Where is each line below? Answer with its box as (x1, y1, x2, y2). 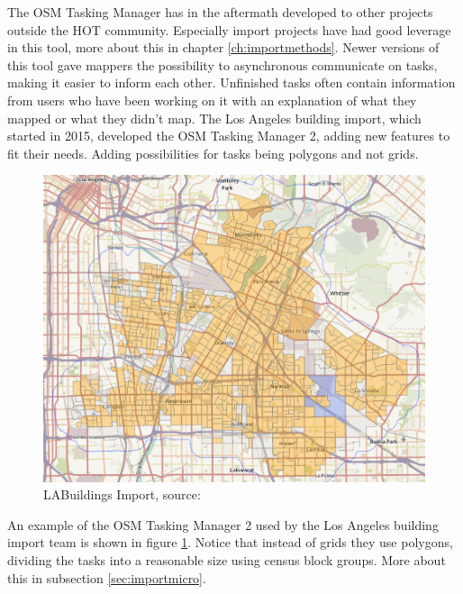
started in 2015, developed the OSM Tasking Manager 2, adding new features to (7, 126, 450, 145)
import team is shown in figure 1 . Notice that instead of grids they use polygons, (7, 533, 453, 552)
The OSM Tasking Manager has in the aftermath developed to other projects (7, 3, 433, 21)
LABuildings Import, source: (43, 485, 201, 504)
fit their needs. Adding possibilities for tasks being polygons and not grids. (7, 143, 419, 162)
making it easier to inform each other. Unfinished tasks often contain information (7, 73, 456, 92)
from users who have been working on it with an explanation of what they (7, 90, 417, 109)
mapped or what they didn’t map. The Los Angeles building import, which (7, 108, 422, 127)
